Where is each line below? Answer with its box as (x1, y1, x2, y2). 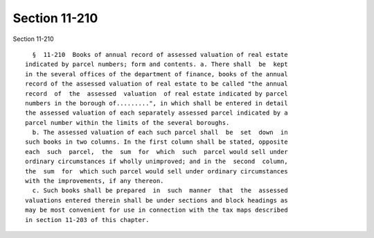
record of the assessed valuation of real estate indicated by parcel (25, 90, 288, 97)
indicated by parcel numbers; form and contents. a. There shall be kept (25, 60, 288, 69)
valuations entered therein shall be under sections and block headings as (25, 196, 288, 204)
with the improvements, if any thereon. (25, 177, 164, 185)
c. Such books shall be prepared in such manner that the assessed (32, 187, 288, 194)
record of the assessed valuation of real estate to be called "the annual (25, 80, 288, 88)
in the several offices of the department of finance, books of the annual (25, 70, 288, 78)
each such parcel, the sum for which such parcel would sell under (25, 148, 288, 155)
